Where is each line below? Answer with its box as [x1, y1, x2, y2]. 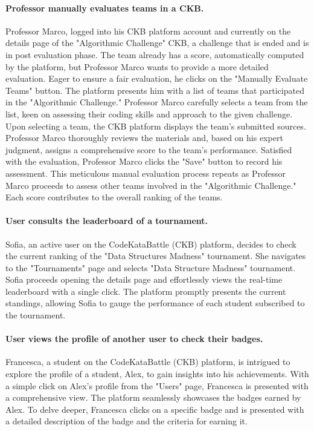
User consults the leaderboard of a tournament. [5, 214, 208, 227]
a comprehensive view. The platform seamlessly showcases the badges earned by [5, 391, 301, 404]
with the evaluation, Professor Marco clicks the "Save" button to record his [5, 155, 283, 168]
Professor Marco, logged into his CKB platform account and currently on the [5, 24, 291, 37]
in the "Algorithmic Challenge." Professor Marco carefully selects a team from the [5, 96, 308, 108]
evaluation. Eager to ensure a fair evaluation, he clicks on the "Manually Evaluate [5, 72, 308, 85]
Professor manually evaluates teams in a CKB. [5, 1, 204, 14]
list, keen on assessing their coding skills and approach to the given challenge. [5, 107, 293, 120]
